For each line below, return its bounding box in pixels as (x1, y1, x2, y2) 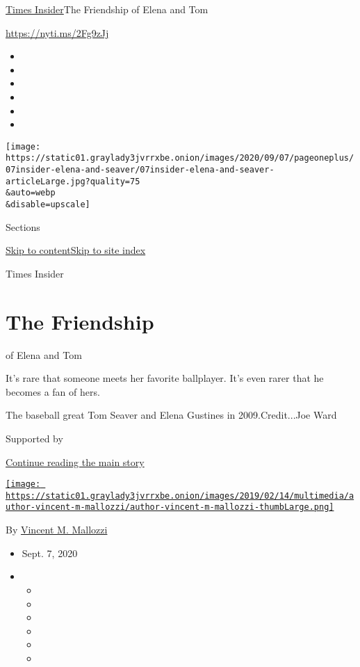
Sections (6, 219, 40, 234)
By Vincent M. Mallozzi (6, 522, 108, 537)
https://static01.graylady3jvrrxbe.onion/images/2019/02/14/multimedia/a (6, 490, 354, 501)
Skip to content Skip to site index (6, 243, 146, 257)
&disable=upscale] (6, 200, 90, 210)
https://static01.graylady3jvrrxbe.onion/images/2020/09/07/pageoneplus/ (6, 153, 354, 163)
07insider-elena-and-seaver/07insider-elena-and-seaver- (6, 165, 275, 175)
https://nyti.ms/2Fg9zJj (6, 25, 109, 40)
